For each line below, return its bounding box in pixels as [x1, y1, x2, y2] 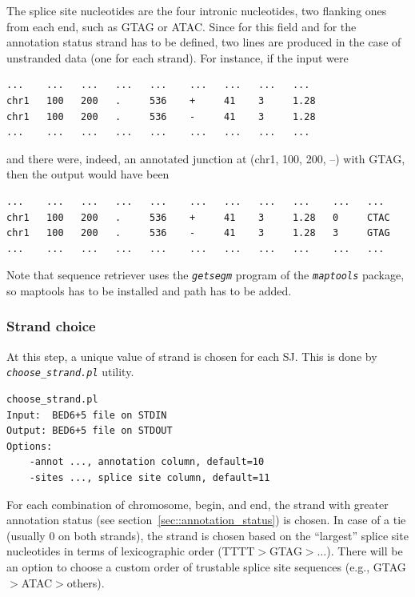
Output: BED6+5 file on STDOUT [6, 425, 173, 437]
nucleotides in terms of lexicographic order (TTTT [6, 543, 255, 559]
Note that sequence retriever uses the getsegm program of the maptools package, [6, 266, 405, 283]
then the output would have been [6, 166, 170, 182]
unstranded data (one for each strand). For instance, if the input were [6, 49, 349, 66]
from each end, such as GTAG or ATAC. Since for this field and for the [6, 18, 357, 34]
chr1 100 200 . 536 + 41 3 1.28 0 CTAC [6, 211, 390, 223]
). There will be [326, 543, 403, 559]
